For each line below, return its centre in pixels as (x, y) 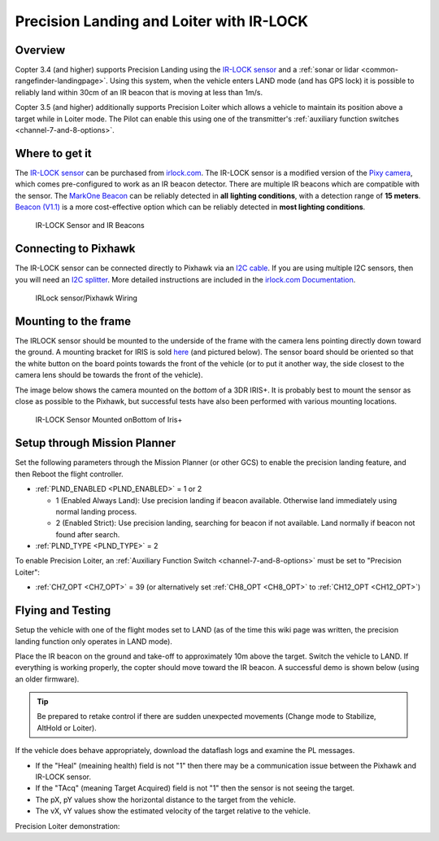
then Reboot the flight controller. (69, 474)
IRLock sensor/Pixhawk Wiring (87, 298)
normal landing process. (96, 511)
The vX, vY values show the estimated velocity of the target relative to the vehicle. (173, 811)
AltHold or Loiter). (67, 728)
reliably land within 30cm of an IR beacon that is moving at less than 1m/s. (139, 92)
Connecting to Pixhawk (75, 249)
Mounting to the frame (73, 321)
